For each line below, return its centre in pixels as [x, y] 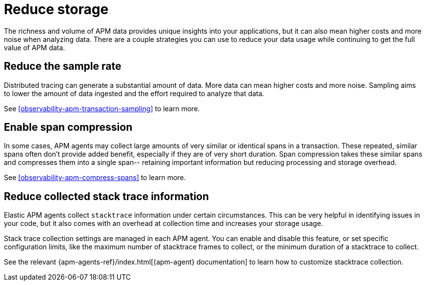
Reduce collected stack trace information [107, 196]
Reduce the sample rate [63, 66]
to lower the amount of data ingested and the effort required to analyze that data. [134, 93]
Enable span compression [68, 127]
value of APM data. [35, 47]
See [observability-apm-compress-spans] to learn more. [95, 178]
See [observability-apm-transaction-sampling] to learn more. [102, 108]
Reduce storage [56, 9]
